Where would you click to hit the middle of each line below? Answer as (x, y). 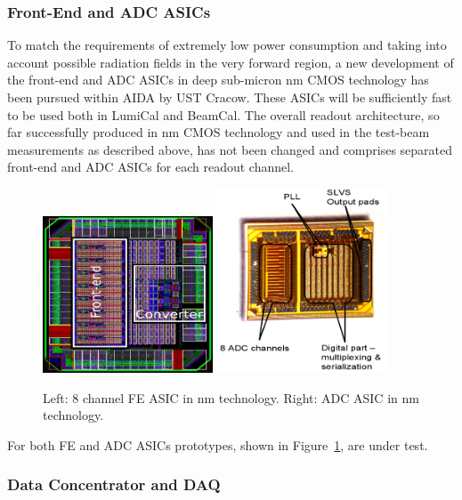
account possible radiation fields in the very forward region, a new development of (231, 62)
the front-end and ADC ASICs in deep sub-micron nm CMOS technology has (218, 80)
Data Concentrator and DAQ (114, 484)
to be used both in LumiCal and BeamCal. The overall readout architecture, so (223, 114)
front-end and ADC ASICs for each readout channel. (151, 167)
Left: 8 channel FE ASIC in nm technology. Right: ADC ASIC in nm (231, 397)
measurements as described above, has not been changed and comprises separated (230, 149)
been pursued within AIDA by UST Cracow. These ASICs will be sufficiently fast (230, 97)
